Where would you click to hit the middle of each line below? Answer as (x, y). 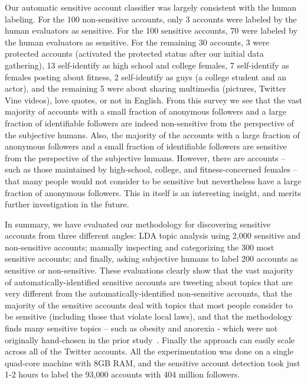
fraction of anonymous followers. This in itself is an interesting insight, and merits (153, 192)
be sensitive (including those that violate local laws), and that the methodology (149, 316)
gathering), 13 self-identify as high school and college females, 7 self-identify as (147, 65)
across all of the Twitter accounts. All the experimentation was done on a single (149, 351)
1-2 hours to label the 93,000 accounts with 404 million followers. (123, 374)
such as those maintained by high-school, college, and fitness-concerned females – (151, 169)
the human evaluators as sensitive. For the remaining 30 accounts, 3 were (137, 42)
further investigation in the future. (67, 204)
